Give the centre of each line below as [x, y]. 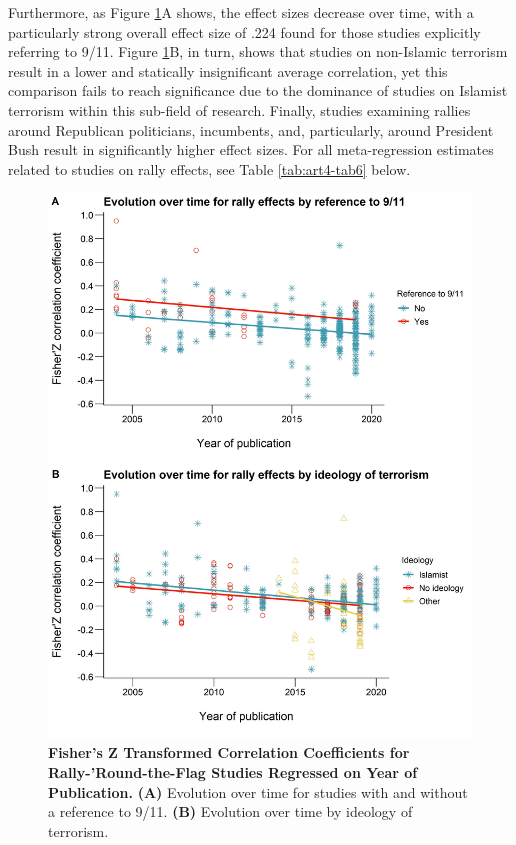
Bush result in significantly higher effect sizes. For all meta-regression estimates [251, 149]
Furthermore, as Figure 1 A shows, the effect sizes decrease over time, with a [241, 12]
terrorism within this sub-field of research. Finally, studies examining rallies [239, 109]
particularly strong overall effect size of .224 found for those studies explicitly [244, 31]
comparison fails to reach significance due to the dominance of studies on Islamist [258, 90]
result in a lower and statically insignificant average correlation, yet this [228, 70]
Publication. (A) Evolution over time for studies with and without [258, 791]
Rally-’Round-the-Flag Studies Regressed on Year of [233, 771]
